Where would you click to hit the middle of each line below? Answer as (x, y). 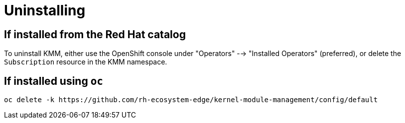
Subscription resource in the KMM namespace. (86, 62)
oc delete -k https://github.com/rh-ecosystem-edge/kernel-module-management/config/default (191, 100)
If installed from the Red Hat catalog (95, 34)
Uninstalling (45, 10)
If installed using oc (54, 81)
